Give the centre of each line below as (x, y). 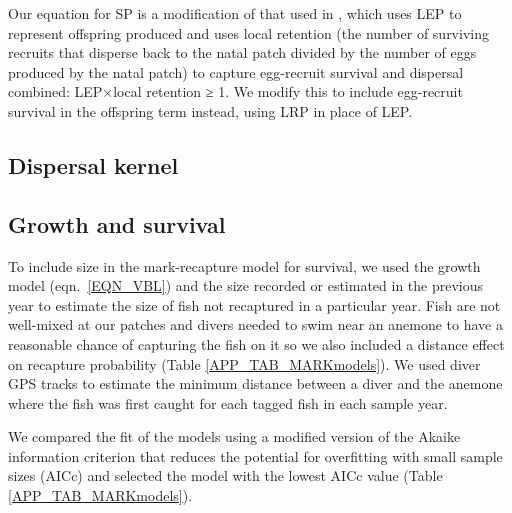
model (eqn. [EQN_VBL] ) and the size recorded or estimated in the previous (246, 285)
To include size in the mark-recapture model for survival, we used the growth (244, 265)
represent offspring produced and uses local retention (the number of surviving (248, 32)
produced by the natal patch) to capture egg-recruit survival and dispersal (236, 71)
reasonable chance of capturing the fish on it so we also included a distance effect (256, 343)
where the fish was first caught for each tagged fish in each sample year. (228, 402)
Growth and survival (117, 223)
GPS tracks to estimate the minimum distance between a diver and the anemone (255, 383)
